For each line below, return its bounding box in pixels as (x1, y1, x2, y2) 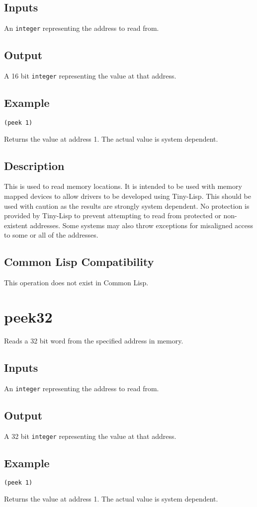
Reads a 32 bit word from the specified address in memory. (4, 335, 183, 345)
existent (4, 220, 28, 230)
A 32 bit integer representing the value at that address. (4, 430, 176, 441)
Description (4, 158, 65, 173)
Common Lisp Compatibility (4, 254, 154, 269)
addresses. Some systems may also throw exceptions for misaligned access (30, 220, 254, 230)
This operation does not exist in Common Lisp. (4, 277, 149, 288)
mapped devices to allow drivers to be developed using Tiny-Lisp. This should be (4, 190, 251, 201)
